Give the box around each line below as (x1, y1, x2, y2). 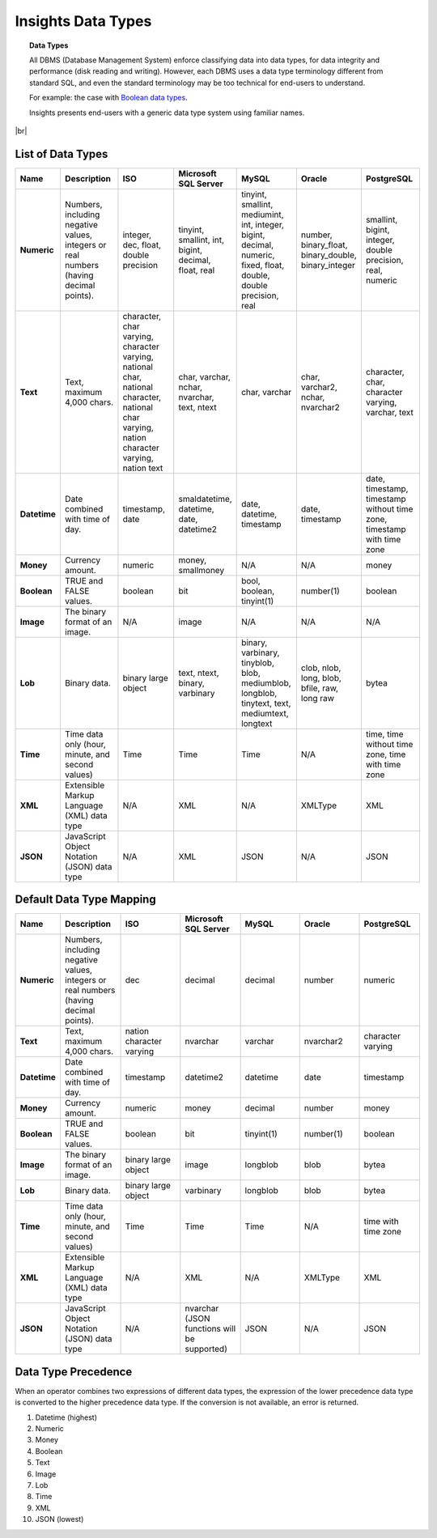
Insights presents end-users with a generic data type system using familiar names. (29, 108, 305, 117)
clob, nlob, (300, 662, 342, 673)
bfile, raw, (300, 682, 339, 694)
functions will (185, 1323, 236, 1335)
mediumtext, (241, 707, 289, 719)
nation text (122, 462, 163, 474)
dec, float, (122, 239, 162, 250)
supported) (185, 1344, 228, 1355)
